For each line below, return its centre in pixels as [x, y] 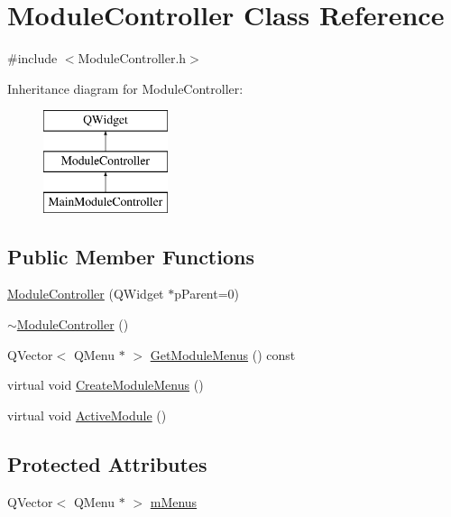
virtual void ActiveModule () [87, 415]
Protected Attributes [107, 463]
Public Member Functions [131, 256]
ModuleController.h [132, 58]
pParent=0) [207, 294]
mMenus [174, 501]
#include [32, 58]
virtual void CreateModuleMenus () [106, 385]
